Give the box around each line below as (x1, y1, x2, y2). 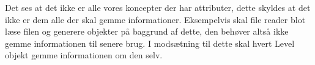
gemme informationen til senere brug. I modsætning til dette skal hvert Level (5, 36, 295, 49)
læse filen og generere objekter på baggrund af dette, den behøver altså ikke (5, 25, 289, 38)
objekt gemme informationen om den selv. (5, 49, 163, 61)
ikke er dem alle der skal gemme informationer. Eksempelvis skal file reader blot (5, 13, 306, 26)
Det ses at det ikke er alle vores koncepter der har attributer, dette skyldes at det (5, 1, 311, 13)
